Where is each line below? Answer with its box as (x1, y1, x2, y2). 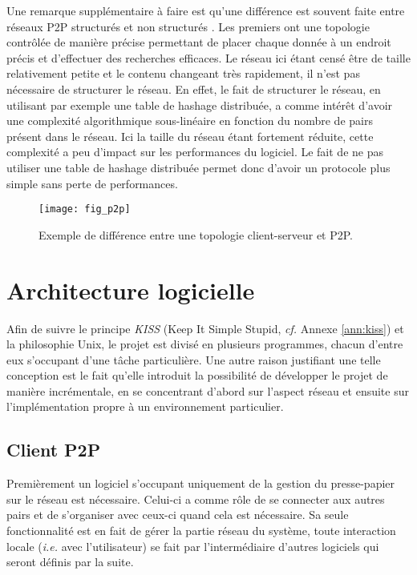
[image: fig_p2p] (38, 203, 131, 215)
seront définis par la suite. (6, 553, 134, 570)
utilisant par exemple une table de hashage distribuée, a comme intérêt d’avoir (6, 96, 393, 113)
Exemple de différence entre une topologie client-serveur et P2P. (38, 226, 354, 243)
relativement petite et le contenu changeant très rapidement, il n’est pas (6, 65, 360, 82)
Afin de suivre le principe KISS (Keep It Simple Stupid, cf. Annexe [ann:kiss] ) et (6, 320, 404, 336)
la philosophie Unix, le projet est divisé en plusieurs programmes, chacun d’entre (6, 336, 403, 352)
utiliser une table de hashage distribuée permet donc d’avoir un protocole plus (6, 159, 391, 175)
